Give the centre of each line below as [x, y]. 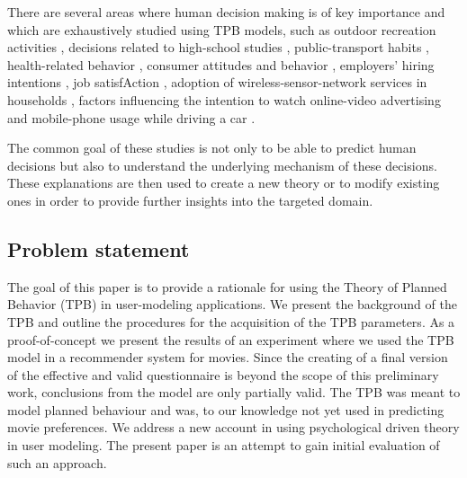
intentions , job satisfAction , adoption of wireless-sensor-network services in [217, 82]
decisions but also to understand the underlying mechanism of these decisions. [222, 165]
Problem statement [99, 248]
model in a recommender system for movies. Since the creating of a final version [228, 357]
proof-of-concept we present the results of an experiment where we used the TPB [231, 339]
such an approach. [57, 462]
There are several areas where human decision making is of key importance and [226, 12]
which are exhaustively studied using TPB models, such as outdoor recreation [222, 29]
